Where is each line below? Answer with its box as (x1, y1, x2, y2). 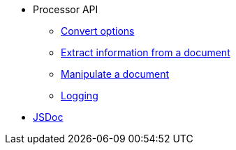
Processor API (33, 3, 98, 15)
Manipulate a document (61, 68, 170, 80)
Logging (61, 90, 98, 101)
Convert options (61, 25, 135, 37)
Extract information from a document (61, 47, 230, 58)
